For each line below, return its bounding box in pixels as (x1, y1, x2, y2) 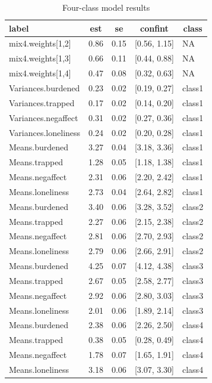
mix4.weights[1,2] (9, 37, 71, 50)
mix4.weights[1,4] (9, 67, 71, 79)
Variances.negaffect (9, 111, 78, 123)
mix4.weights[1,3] (9, 52, 71, 64)
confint (140, 21, 169, 34)
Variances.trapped (9, 96, 75, 109)
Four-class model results (62, 1, 150, 13)
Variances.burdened (9, 81, 80, 94)
